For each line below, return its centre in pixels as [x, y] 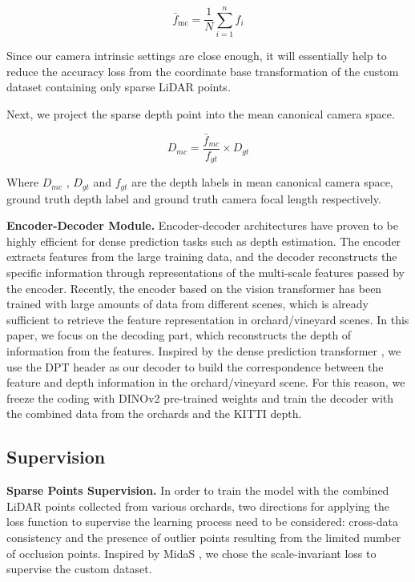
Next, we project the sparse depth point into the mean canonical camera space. [201, 113]
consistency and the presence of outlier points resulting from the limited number [204, 537]
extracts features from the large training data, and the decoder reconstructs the [202, 257]
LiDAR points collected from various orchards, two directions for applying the [198, 506]
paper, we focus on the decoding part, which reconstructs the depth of [179, 335]
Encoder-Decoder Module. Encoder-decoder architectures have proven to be [202, 225]
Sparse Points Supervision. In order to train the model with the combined [198, 490]
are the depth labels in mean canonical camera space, [262, 182]
